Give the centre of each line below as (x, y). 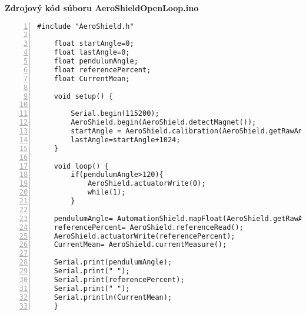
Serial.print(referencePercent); (119, 279)
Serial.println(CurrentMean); (113, 297)
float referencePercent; (102, 70)
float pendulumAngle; (96, 61)
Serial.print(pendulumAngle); (113, 262)
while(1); (107, 192)
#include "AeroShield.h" (86, 26)
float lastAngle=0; (92, 53)
